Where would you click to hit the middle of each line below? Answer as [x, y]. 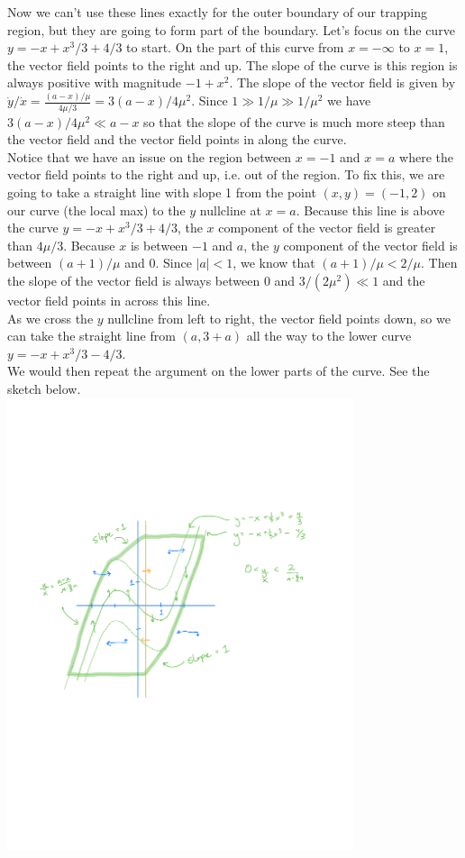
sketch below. [44, 388]
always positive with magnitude [95, 82]
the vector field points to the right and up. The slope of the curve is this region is [232, 64]
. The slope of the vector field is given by [342, 82]
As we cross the [50, 318]
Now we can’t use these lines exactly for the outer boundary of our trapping [217, 12]
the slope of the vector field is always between [134, 280]
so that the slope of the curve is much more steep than [294, 121]
